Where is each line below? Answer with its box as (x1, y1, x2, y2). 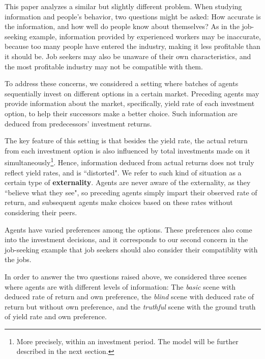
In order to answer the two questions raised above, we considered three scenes (5, 271, 247, 281)
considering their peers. (5, 207, 77, 217)
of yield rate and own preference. (5, 311, 107, 322)
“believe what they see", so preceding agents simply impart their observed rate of (5, 187, 257, 197)
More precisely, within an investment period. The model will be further (16, 336, 239, 346)
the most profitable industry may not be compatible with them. (5, 61, 203, 71)
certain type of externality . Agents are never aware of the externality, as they (5, 177, 251, 188)
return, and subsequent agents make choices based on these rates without (5, 197, 233, 208)
